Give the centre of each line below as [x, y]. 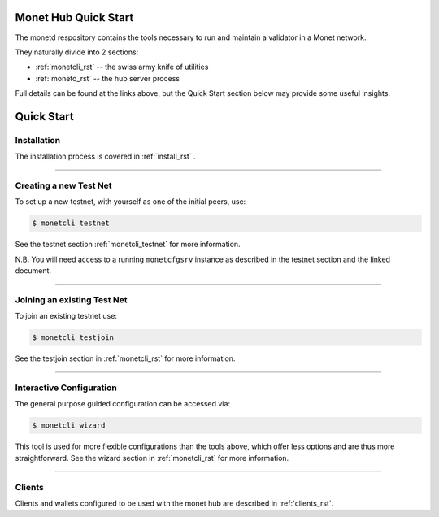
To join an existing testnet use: [66, 316]
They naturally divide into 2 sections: [77, 52]
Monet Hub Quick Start [74, 17]
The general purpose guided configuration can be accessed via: [123, 404]
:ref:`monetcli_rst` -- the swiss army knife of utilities [122, 67]
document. [33, 271]
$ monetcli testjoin [73, 338]
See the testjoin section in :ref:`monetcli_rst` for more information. [125, 358]
